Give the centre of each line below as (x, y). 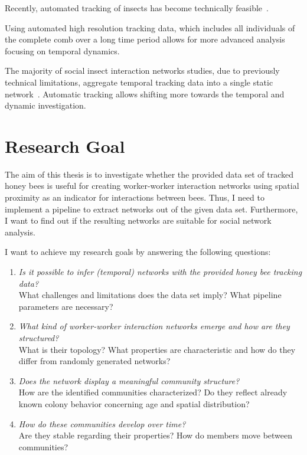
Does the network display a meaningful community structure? (129, 380)
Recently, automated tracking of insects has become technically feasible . (137, 8)
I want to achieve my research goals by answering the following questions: (138, 252)
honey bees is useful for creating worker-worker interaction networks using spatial (152, 186)
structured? (39, 338)
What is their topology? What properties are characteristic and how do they (157, 349)
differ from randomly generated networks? (94, 361)
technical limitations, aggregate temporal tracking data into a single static (139, 82)
